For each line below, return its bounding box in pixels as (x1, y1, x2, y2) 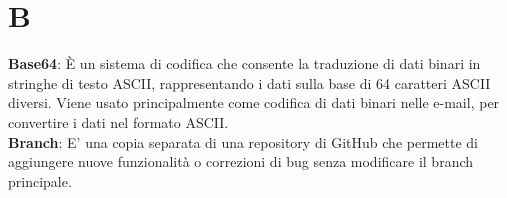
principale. (8, 170, 72, 191)
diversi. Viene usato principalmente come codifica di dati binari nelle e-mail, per (8, 92, 500, 113)
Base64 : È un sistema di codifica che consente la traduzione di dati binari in (8, 53, 481, 74)
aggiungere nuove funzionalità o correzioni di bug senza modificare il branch (8, 151, 474, 172)
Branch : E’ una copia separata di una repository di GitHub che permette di (8, 131, 478, 152)
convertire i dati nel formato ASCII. (8, 111, 229, 132)
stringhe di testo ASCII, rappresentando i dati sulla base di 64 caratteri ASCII (8, 72, 491, 93)
